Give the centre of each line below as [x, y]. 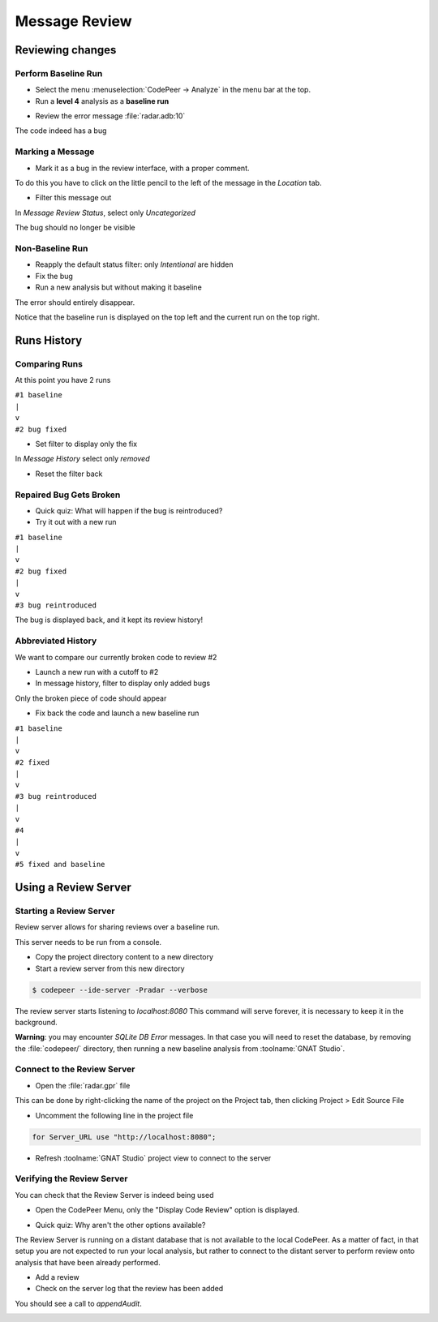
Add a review [58, 1277]
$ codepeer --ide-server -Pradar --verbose [120, 990]
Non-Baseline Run [52, 248]
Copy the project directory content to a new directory [125, 957]
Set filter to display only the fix [86, 444]
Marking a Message [55, 152]
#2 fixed [32, 762]
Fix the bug [54, 276]
